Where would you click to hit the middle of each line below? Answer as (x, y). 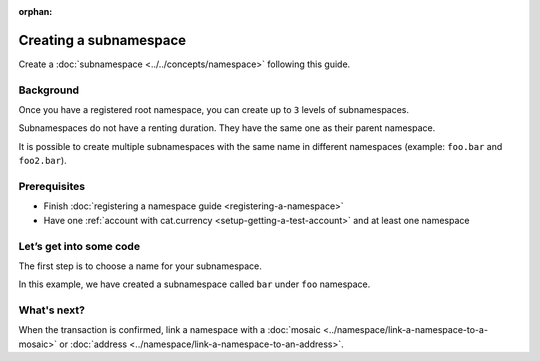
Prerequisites (51, 186)
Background (49, 90)
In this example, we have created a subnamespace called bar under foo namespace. (194, 284)
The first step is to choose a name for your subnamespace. (140, 266)
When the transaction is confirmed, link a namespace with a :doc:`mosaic (169, 330)
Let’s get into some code (79, 246)
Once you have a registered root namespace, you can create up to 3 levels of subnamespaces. (214, 110)
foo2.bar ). (42, 161)
